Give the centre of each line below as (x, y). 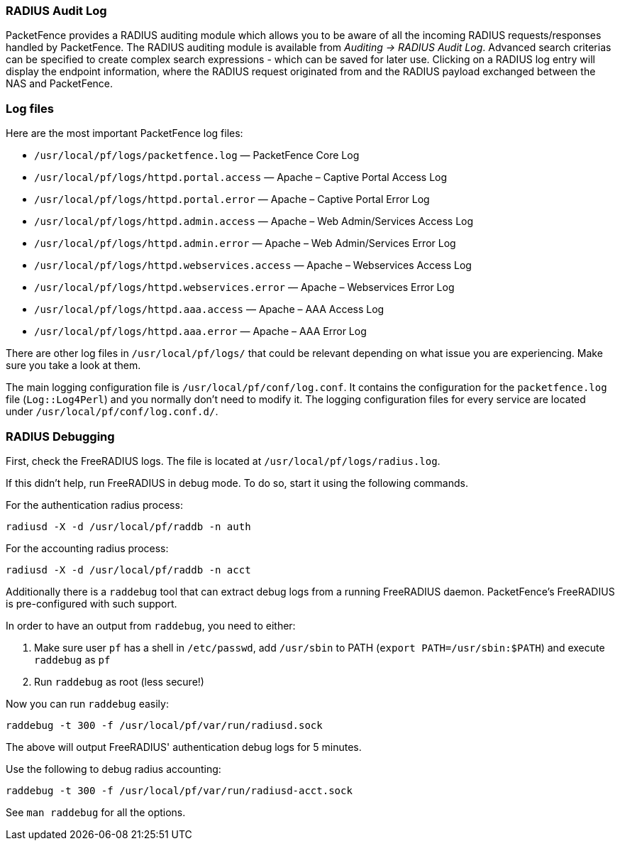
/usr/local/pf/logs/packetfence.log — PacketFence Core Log (197, 155)
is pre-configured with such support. (92, 603)
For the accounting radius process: (87, 548)
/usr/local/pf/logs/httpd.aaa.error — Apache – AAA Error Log (200, 331)
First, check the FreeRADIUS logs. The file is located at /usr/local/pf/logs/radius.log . (223, 461)
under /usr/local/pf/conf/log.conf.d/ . (112, 412)
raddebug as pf (72, 659)
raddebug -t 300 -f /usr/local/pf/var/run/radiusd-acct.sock (179, 790)
